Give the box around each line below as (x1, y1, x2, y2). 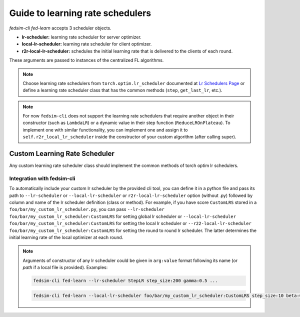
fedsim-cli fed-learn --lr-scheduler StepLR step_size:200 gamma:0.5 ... (33, 278, 218, 283)
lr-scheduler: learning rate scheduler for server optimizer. (21, 34, 142, 40)
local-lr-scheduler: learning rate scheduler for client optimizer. (21, 41, 152, 47)
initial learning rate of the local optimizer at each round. (9, 234, 123, 240)
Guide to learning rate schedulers (9, 7, 151, 18)
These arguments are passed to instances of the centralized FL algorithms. (9, 57, 164, 63)
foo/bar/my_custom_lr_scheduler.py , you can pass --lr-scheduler (9, 206, 164, 212)
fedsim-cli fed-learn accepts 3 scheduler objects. (9, 25, 112, 31)
